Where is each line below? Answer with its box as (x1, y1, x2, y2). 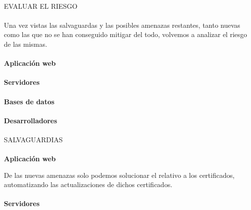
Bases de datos (4, 96, 54, 106)
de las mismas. (4, 38, 47, 49)
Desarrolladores (4, 115, 57, 125)
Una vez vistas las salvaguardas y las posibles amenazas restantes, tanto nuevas (4, 19, 240, 30)
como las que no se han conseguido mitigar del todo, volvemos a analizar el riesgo (4, 29, 247, 39)
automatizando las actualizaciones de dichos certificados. (4, 179, 173, 190)
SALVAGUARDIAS (4, 134, 63, 144)
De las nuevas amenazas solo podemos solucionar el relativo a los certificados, (4, 170, 235, 180)
